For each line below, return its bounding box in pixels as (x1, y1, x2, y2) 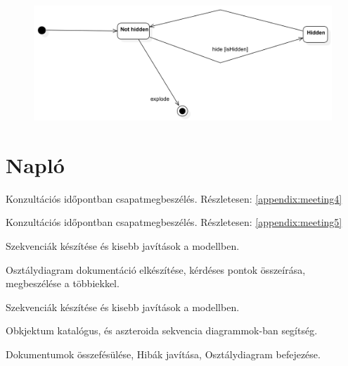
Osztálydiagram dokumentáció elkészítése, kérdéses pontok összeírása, (6, 262, 306, 277)
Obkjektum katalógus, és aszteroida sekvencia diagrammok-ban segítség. (6, 323, 318, 338)
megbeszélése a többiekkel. (6, 276, 120, 291)
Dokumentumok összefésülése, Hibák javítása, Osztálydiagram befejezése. (6, 347, 321, 362)
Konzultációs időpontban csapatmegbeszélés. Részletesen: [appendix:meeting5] (6, 215, 342, 229)
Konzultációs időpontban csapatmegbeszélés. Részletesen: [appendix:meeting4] (6, 191, 342, 206)
